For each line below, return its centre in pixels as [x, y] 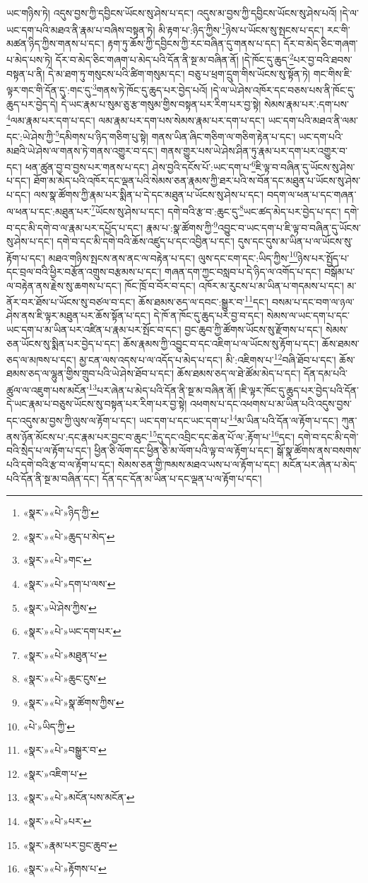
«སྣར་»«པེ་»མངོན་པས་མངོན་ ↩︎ [79, 797]
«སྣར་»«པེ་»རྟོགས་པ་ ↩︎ [65, 869]
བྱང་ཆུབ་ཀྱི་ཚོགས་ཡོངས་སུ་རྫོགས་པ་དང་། [254, 330]
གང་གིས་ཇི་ [333, 73]
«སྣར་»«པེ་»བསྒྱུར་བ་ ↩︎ [65, 750]
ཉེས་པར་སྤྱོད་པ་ [324, 257]
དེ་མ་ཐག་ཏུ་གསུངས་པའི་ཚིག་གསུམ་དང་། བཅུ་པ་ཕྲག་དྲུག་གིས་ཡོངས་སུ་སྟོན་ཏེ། [179, 73]
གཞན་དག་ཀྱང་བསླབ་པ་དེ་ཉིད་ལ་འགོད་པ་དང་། [243, 271]
